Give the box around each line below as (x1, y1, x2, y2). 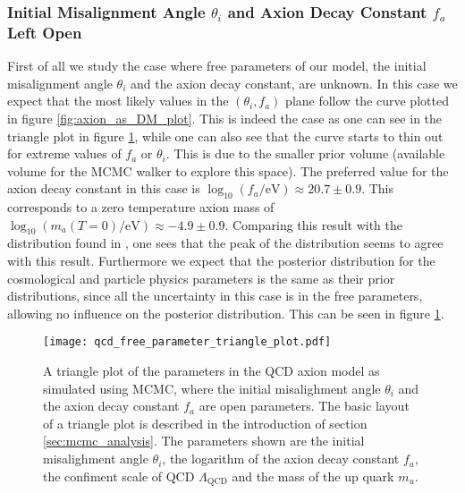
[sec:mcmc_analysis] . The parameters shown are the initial (43, 431, 365, 450)
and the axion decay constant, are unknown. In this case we (130, 73, 458, 92)
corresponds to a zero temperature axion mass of (7, 198, 275, 217)
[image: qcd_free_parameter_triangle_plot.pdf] (43, 336, 332, 349)
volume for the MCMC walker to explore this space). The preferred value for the (7, 161, 449, 180)
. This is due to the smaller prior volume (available (165, 144, 445, 163)
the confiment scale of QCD (43, 466, 195, 485)
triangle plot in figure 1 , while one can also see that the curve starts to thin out (7, 126, 444, 145)
